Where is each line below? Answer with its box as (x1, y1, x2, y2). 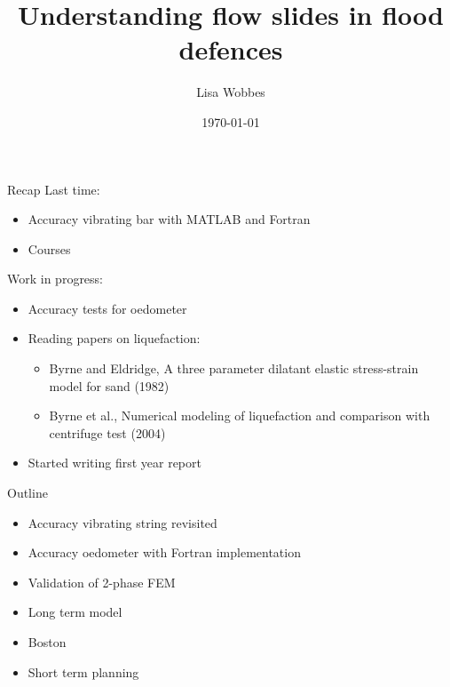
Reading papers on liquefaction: (28, 329, 201, 347)
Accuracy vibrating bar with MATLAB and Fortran (28, 210, 311, 228)
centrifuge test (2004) (49, 423, 166, 442)
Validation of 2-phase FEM (28, 572, 176, 591)
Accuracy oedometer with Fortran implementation (28, 543, 301, 562)
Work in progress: (7, 269, 104, 288)
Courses (28, 239, 71, 258)
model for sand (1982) (49, 376, 170, 395)
